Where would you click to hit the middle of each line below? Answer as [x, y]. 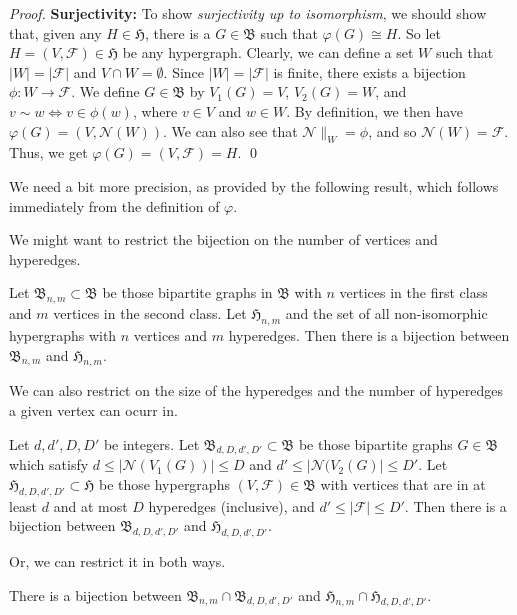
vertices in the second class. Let [150, 313]
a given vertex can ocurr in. [93, 409]
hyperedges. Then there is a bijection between [369, 334]
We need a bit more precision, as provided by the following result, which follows [254, 185]
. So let [419, 32]
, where [155, 110]
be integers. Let [151, 443]
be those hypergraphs [164, 483]
